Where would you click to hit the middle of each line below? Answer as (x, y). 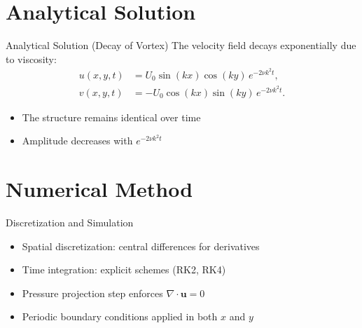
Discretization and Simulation (70, 222)
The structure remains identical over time (111, 117)
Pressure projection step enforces (92, 293)
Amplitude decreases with (77, 141)
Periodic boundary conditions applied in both (120, 316)
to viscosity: (31, 59)
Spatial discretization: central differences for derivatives (141, 246)
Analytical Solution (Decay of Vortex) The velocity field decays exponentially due (181, 45)
